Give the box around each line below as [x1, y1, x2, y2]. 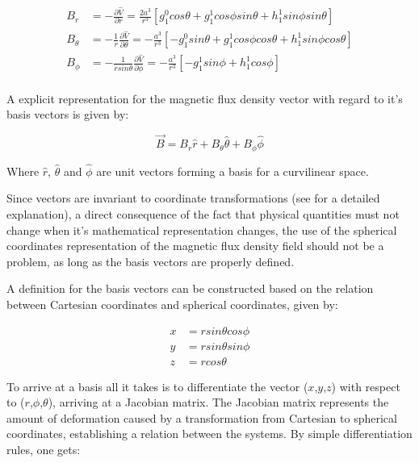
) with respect [331, 377, 400, 394]
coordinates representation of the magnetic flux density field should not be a [6, 237, 384, 254]
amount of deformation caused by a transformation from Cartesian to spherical [6, 409, 397, 426]
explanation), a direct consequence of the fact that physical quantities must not [6, 205, 400, 222]
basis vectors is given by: [6, 106, 129, 123]
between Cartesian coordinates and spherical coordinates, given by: [6, 295, 338, 312]
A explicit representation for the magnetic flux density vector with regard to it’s [6, 90, 403, 106]
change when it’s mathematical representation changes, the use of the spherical [6, 221, 397, 238]
